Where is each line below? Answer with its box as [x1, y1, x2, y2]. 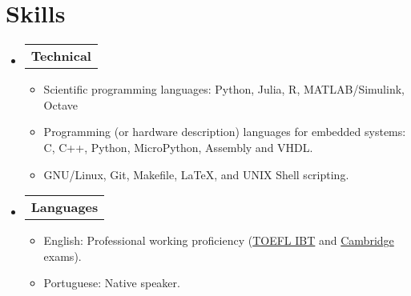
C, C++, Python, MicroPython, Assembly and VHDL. [43, 138, 313, 155]
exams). [43, 247, 82, 264]
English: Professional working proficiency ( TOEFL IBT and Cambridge [43, 232, 394, 249]
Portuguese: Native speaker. [43, 274, 180, 291]
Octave [43, 96, 78, 113]
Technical [30, 46, 91, 66]
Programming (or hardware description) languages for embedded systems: [43, 123, 406, 140]
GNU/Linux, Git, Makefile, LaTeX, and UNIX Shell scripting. [43, 166, 349, 182]
